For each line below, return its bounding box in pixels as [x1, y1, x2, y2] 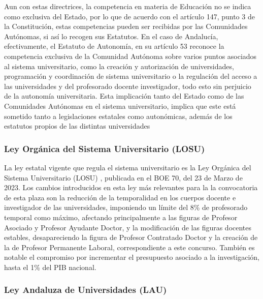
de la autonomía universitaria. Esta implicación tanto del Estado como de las [4, 91, 244, 101]
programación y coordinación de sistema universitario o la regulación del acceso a [4, 71, 257, 81]
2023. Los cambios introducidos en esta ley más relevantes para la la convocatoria [4, 182, 258, 193]
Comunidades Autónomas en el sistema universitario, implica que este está [4, 100, 236, 111]
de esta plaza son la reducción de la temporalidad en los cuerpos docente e [4, 192, 236, 202]
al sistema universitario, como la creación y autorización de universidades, [4, 61, 234, 71]
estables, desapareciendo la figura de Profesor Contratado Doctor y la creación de [4, 232, 258, 243]
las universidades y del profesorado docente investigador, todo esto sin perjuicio [4, 80, 251, 91]
